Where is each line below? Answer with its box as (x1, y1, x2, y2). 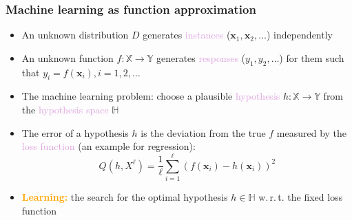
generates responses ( (156, 50, 246, 65)
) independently (266, 27, 333, 42)
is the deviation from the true (141, 125, 266, 140)
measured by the (276, 125, 347, 140)
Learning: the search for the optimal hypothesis (21, 189, 228, 203)
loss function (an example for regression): (21, 139, 196, 153)
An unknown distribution (21, 27, 129, 42)
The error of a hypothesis (21, 125, 129, 140)
